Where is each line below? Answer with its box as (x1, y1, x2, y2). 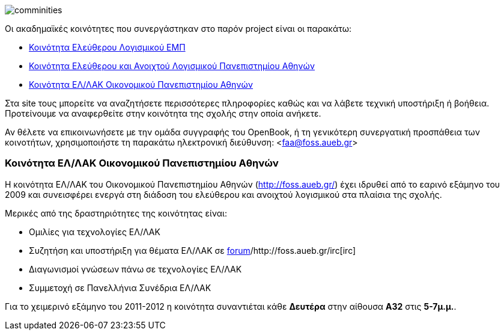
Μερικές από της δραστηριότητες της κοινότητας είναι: (5, 207, 227, 218)
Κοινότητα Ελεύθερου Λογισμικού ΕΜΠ (29, 42, 186, 52)
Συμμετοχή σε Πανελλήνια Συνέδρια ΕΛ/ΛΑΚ (29, 282, 211, 293)
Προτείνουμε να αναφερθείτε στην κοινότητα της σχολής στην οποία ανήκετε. (5, 108, 321, 118)
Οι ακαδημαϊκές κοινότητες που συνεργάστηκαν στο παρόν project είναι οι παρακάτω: (5, 23, 352, 34)
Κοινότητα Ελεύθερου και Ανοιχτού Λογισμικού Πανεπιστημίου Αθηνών (29, 61, 315, 71)
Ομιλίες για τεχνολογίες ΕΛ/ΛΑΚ (29, 226, 160, 237)
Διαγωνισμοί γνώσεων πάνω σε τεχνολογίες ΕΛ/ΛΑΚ (29, 263, 242, 274)
